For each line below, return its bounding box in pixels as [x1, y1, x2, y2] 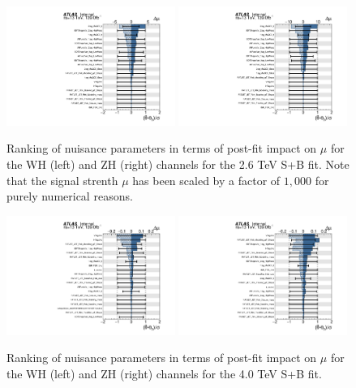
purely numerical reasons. [6, 188, 133, 205]
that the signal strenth [6, 171, 118, 188]
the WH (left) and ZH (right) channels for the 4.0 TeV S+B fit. [6, 364, 322, 382]
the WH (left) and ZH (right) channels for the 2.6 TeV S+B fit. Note [6, 156, 350, 172]
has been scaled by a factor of [132, 171, 281, 188]
